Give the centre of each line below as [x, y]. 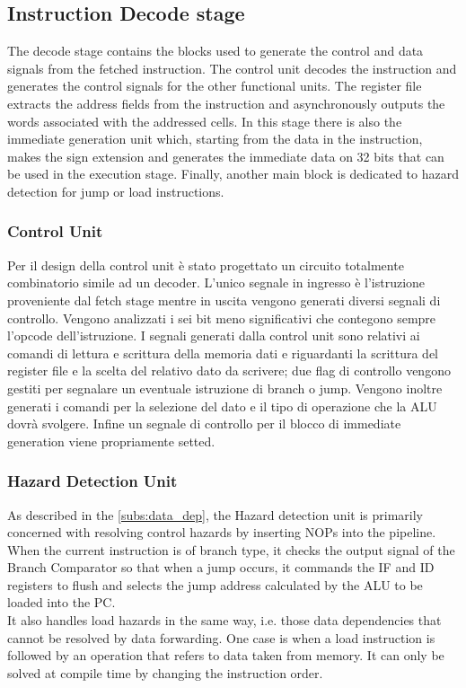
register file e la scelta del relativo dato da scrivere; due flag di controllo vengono [229, 370]
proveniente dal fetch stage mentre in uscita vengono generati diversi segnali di [224, 300]
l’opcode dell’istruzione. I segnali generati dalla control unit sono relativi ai [214, 335]
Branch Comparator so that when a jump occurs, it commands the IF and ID [221, 567]
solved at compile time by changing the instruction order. [165, 672]
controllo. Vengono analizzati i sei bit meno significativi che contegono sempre [222, 318]
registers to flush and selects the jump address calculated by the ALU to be [215, 584]
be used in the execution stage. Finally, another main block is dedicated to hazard [233, 174]
